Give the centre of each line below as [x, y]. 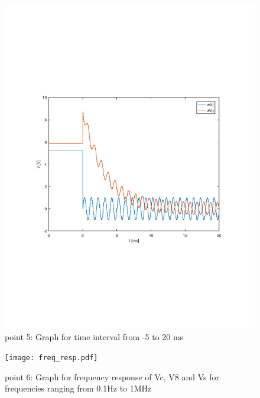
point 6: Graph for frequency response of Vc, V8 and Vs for [112, 376]
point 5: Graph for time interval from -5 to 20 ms [94, 337]
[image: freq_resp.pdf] [51, 358]
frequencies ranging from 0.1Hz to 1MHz [78, 388]
